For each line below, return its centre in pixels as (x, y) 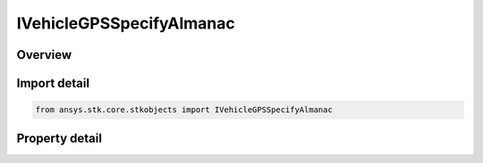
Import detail (53, 83)
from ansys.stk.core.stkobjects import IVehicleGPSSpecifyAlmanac (184, 110)
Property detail (59, 138)
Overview (44, 55)
